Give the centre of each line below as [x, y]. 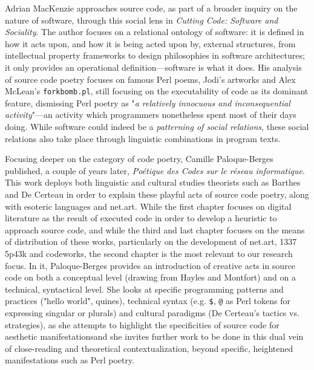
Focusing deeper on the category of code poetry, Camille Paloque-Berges [139, 159]
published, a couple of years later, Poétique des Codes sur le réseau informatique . [155, 170]
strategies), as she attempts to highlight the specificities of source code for [142, 324]
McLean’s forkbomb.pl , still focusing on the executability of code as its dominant [157, 91]
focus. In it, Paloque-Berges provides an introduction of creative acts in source [150, 265]
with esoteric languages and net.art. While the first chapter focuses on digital [148, 206]
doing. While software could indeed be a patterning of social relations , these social [157, 126]
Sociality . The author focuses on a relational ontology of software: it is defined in [155, 32]
